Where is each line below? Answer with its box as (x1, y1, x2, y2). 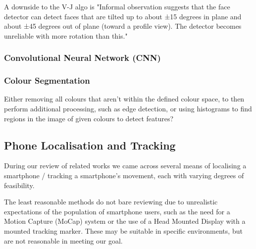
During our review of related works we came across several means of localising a (4, 160, 247, 171)
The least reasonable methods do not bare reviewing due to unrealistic (4, 197, 218, 207)
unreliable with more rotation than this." (4, 30, 128, 41)
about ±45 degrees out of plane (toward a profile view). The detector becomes (4, 21, 242, 31)
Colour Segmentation (4, 74, 90, 87)
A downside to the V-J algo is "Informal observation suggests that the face (4, 1, 230, 11)
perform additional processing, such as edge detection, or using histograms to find (4, 103, 252, 114)
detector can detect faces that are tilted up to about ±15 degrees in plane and (4, 11, 242, 21)
